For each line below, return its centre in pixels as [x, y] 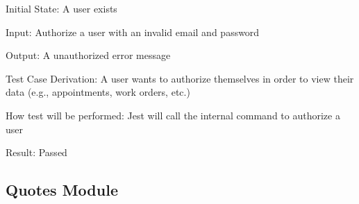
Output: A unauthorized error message [88, 55]
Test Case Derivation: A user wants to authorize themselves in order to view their [180, 78]
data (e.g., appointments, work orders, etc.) [98, 92]
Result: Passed [36, 152]
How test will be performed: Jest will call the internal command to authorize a [173, 115]
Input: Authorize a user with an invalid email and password [133, 32]
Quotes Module [62, 190]
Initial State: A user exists [61, 8]
